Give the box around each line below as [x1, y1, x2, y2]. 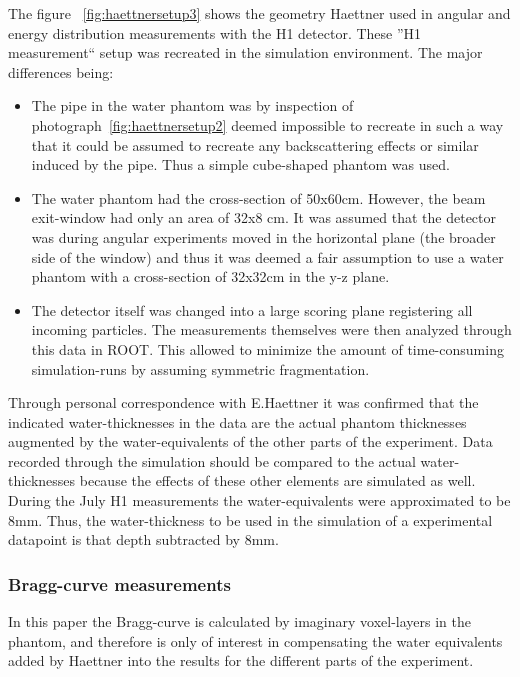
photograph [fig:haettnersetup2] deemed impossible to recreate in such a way [31, 114, 504, 135]
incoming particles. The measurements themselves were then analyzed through [31, 319, 512, 340]
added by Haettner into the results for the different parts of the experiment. [8, 650, 474, 671]
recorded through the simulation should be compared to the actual [8, 450, 416, 471]
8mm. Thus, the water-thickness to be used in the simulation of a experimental [8, 509, 493, 530]
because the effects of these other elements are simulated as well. [79, 470, 476, 491]
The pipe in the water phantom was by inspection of [31, 95, 354, 116]
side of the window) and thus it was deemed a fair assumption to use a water [31, 246, 504, 267]
